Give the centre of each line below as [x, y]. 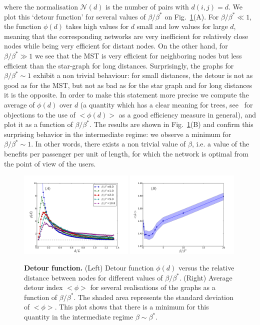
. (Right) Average [206, 277]
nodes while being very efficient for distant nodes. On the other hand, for [116, 46]
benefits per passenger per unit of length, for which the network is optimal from [126, 153]
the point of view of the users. [50, 163]
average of [19, 104]
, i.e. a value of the [220, 144]
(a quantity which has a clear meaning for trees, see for [166, 104]
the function [23, 26]
